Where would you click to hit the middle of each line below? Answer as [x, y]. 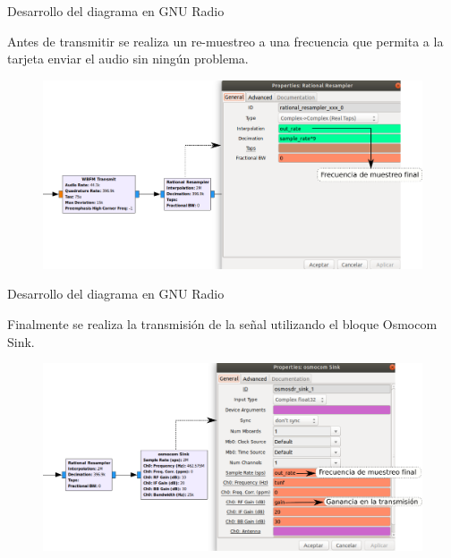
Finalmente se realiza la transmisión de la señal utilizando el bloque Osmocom [222, 323]
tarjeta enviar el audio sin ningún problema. [128, 59]
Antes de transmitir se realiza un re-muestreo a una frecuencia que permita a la [225, 41]
